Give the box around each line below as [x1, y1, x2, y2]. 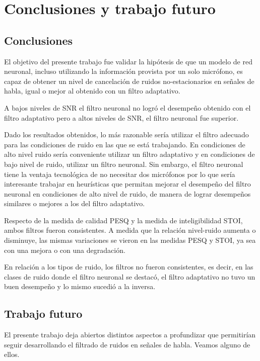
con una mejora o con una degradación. [4, 244, 125, 255]
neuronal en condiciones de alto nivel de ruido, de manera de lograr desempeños [4, 188, 251, 199]
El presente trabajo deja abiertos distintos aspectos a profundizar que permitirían [4, 329, 256, 340]
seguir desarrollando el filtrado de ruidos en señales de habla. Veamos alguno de [4, 339, 250, 349]
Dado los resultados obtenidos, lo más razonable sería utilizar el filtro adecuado [4, 129, 249, 140]
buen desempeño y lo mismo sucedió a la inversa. [4, 281, 156, 292]
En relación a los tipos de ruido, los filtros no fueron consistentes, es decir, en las [4, 261, 253, 272]
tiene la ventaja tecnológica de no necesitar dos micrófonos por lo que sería [4, 168, 235, 179]
